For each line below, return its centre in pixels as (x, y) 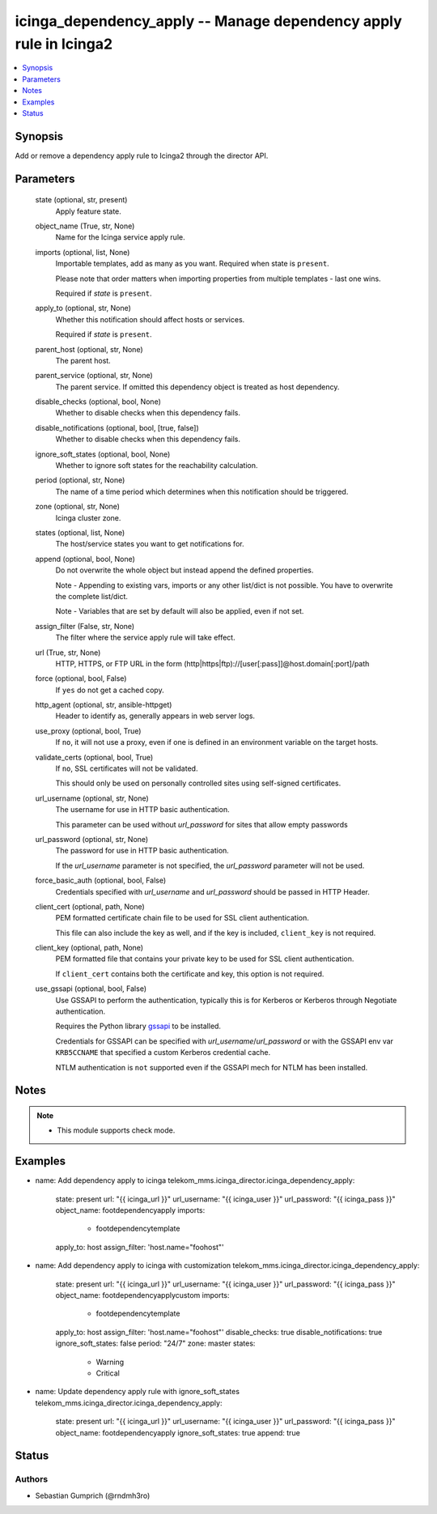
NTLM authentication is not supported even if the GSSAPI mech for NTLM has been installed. (212, 1067)
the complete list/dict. (92, 596)
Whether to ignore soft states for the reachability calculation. (157, 466)
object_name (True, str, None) (85, 226)
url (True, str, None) (68, 653)
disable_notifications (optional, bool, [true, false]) (117, 427)
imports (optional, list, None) (83, 252)
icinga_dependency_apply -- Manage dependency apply (208, 21)
